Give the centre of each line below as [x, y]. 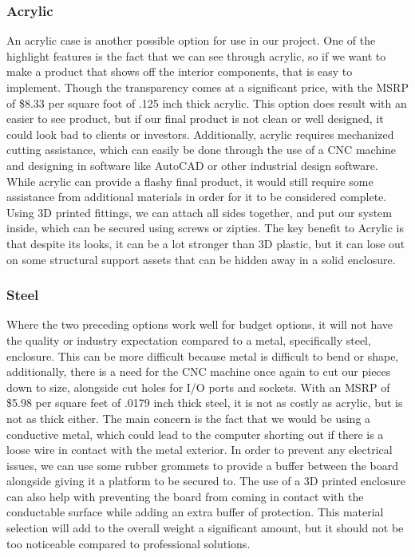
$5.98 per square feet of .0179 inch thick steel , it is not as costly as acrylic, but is [205, 403]
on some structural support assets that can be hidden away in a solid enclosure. [201, 259]
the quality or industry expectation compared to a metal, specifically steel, [189, 340]
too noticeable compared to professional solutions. [128, 543]
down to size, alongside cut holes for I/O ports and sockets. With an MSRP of [198, 387]
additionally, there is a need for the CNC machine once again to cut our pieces [199, 371]
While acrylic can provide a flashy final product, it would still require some [190, 181]
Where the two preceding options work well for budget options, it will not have [200, 324]
